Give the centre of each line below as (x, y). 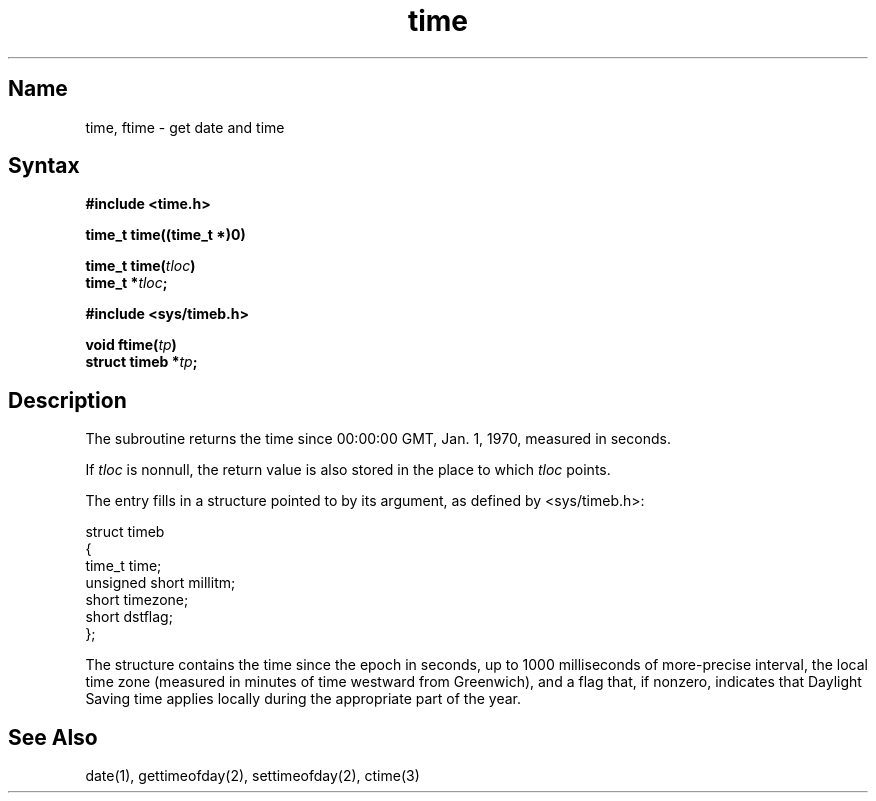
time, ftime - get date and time (185, 127)
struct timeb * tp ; (141, 362)
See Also (53, 737)
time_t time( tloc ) (140, 266)
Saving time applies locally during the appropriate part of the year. (303, 699)
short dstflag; (129, 617)
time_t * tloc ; (126, 283)
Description (67, 400)
